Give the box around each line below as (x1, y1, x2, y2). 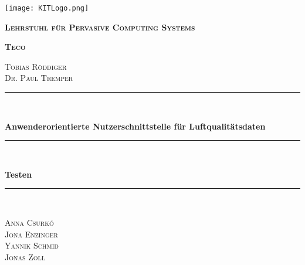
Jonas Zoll (5, 250, 46, 263)
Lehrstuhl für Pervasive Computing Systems (5, 21, 195, 33)
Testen (5, 168, 32, 180)
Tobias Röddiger (5, 60, 67, 72)
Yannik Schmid (5, 239, 59, 252)
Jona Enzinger (5, 227, 58, 240)
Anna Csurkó (5, 216, 54, 228)
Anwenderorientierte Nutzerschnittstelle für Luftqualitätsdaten (5, 120, 266, 132)
